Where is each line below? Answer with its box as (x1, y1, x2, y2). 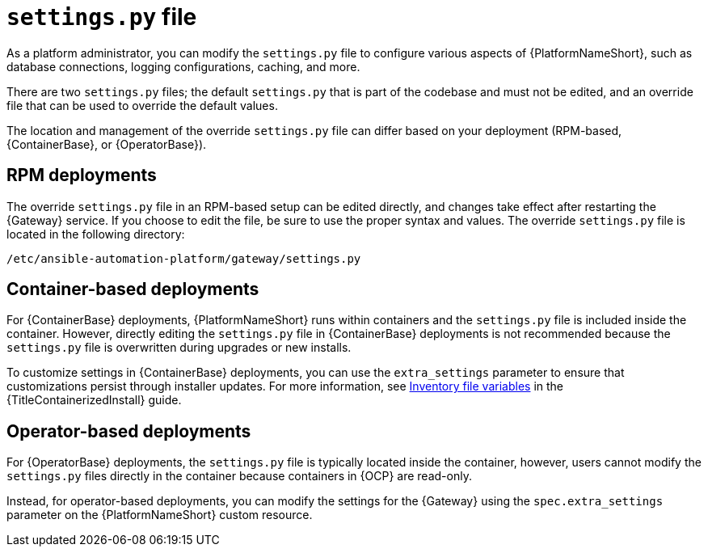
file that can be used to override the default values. (6, 98, 278, 112)
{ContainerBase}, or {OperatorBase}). (6, 137, 207, 151)
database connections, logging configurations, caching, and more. (6, 59, 360, 74)
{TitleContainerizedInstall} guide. (6, 393, 182, 407)
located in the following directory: (6, 226, 185, 241)
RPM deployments (6, 165, 157, 186)
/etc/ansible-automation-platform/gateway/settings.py (6, 251, 361, 265)
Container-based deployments (6, 279, 259, 300)
